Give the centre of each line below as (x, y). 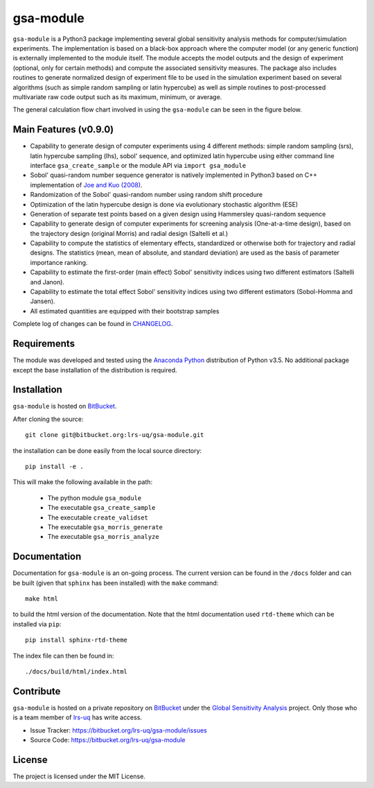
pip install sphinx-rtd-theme (77, 640)
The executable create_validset (98, 517)
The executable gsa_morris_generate (105, 526)
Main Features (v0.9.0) (63, 129)
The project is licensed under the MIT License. (79, 776)
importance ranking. (59, 262)
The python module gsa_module (95, 498)
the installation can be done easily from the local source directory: (107, 450)
